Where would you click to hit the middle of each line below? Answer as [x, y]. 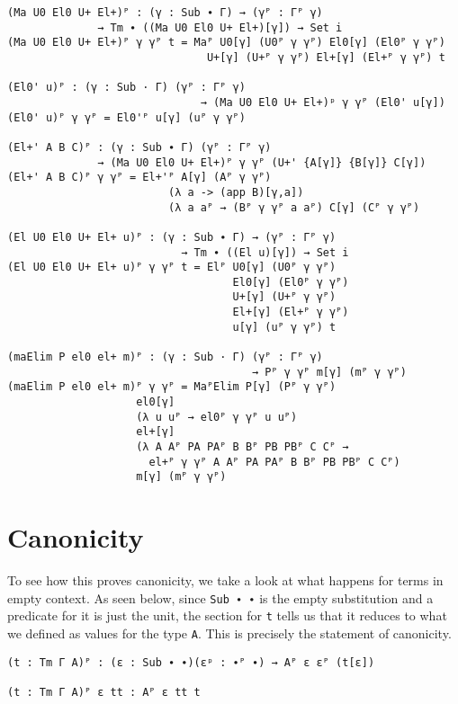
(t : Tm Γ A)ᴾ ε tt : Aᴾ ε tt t [104, 692]
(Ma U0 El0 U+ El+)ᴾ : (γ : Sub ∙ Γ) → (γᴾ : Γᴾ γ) [165, 13]
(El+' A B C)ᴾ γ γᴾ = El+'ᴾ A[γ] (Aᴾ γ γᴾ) [139, 178]
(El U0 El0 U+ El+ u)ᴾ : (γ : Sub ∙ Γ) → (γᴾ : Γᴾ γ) [172, 237]
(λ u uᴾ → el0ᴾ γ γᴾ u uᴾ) [217, 417]
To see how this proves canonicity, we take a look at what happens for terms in [225, 580]
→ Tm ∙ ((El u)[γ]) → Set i [265, 252]
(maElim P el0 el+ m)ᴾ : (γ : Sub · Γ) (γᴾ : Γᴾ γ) [165, 357]
